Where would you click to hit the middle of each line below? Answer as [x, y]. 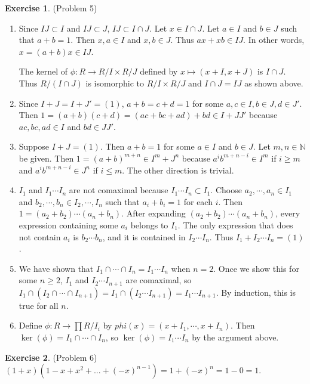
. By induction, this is [256, 292]
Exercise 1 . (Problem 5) [51, 8]
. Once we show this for [256, 268]
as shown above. [274, 83]
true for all [39, 305]
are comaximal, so [159, 280]
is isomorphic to [115, 83]
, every [288, 213]
